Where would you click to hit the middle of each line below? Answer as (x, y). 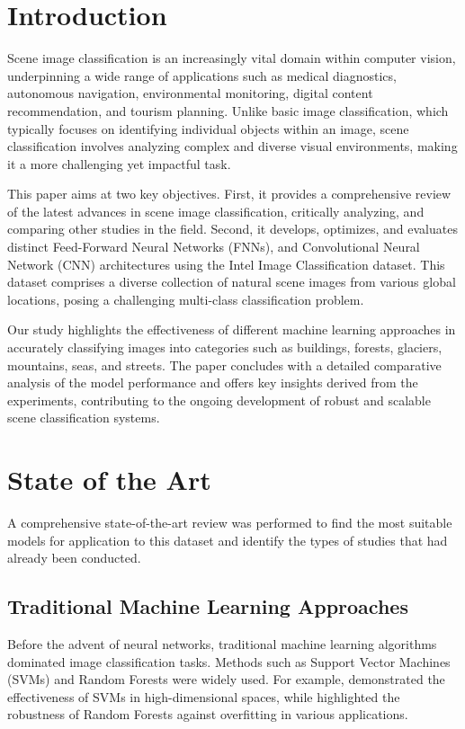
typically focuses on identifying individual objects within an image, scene (208, 128)
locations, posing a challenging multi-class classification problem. (186, 299)
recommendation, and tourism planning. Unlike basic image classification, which (228, 110)
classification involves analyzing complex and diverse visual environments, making (232, 146)
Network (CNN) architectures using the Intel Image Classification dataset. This (226, 264)
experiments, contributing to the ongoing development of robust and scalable (219, 400)
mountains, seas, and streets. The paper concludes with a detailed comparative (224, 364)
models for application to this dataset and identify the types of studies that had (228, 540)
